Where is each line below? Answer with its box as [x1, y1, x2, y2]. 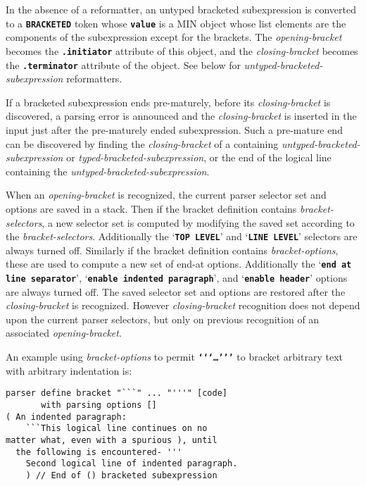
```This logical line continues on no [25, 423, 208, 434]
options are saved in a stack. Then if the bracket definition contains [6, 201, 297, 216]
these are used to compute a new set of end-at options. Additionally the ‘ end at [6, 256, 352, 271]
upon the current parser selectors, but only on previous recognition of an [6, 311, 320, 326]
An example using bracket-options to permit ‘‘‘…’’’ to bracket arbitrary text [6, 349, 343, 364]
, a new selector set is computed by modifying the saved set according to [42, 215, 355, 230]
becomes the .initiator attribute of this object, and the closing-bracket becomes [6, 43, 358, 58]
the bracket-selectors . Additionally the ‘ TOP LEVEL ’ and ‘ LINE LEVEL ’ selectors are [6, 229, 358, 244]
